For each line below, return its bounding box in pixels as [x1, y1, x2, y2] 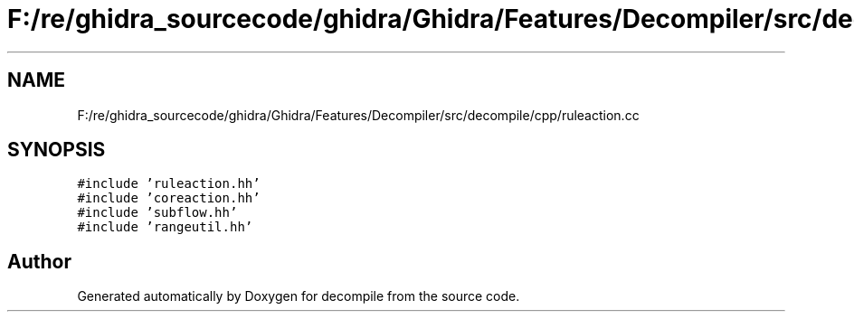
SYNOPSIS [7, 138, 106, 162]
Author [7, 249, 71, 273]
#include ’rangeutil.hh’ [77, 220, 253, 235]
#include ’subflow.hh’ [77, 205, 238, 220]
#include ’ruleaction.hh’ [77, 176, 261, 192]
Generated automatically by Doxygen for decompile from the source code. [77, 288, 520, 305]
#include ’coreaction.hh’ [77, 191, 261, 206]
